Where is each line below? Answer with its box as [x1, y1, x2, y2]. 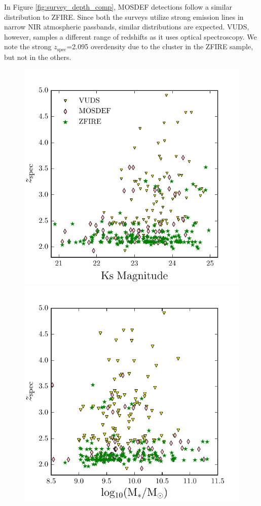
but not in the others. [4, 51, 71, 62]
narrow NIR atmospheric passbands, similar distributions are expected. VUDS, [4, 21, 249, 32]
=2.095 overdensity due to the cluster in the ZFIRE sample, [66, 41, 253, 52]
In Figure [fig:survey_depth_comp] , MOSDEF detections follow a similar [4, 2, 232, 12]
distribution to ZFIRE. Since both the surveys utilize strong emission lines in [4, 11, 244, 22]
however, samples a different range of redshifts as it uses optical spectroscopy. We [4, 31, 257, 42]
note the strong [4, 41, 52, 52]
